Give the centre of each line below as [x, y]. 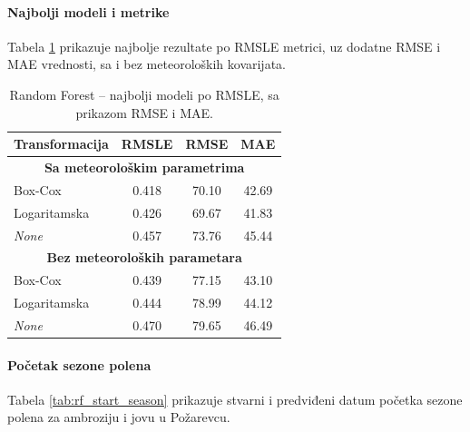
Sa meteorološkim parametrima [144, 167]
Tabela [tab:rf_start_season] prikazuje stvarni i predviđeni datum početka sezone [235, 399]
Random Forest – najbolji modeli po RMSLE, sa [144, 94]
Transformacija [61, 144]
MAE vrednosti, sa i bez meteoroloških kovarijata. [147, 64]
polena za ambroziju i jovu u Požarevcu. [119, 417]
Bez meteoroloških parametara [144, 257]
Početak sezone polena [79, 364]
